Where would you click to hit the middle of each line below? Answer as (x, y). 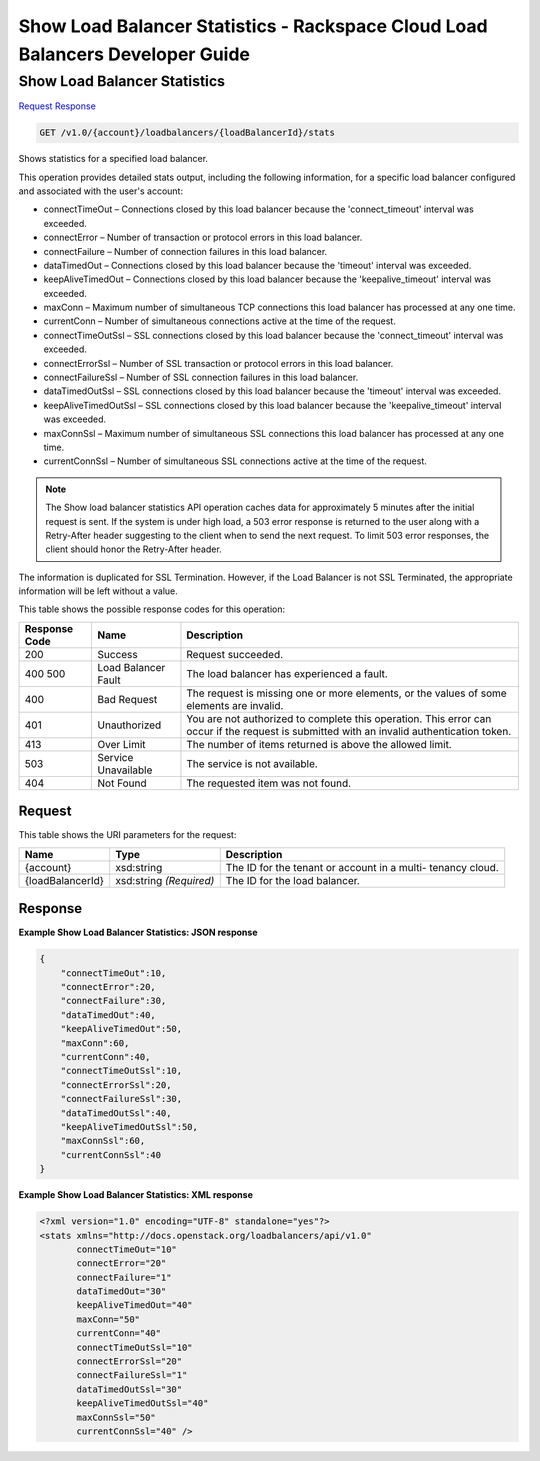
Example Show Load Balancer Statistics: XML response (136, 1195)
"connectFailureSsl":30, (121, 1099)
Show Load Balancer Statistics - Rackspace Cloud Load (253, 26)
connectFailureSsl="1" (132, 1375)
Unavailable (125, 770)
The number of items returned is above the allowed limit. (319, 744)
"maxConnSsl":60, (103, 1141)
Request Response (57, 106)
